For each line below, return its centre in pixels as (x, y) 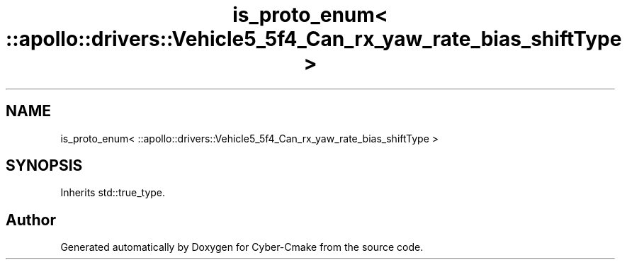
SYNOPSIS (44, 166)
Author (31, 220)
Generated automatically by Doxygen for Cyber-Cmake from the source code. (242, 247)
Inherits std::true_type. (113, 193)
